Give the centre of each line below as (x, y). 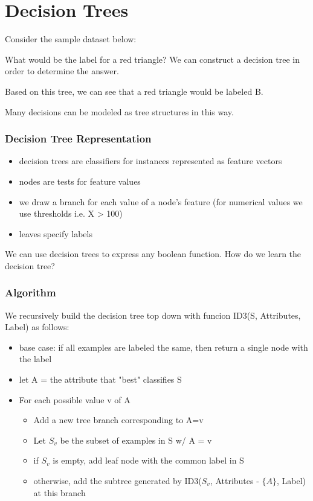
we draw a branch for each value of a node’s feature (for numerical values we (161, 201)
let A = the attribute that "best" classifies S (100, 379)
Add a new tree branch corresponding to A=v (118, 420)
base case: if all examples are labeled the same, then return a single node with (163, 347)
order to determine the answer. (62, 71)
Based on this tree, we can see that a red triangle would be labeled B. (134, 91)
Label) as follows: (37, 327)
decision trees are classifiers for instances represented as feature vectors (150, 161)
